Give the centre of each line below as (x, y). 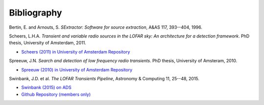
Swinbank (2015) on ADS (46, 87)
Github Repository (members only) (56, 94)
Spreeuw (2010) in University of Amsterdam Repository (77, 70)
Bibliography (35, 13)
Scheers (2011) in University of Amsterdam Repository (76, 52)
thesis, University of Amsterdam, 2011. (48, 43)
